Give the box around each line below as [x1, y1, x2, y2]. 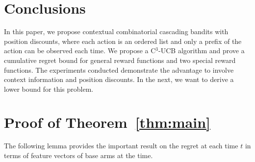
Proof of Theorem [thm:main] [4, 112, 211, 132]
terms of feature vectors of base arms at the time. [4, 150, 153, 160]
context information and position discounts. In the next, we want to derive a [4, 74, 234, 84]
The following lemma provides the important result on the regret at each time [4, 141, 238, 151]
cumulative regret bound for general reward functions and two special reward [4, 55, 236, 65]
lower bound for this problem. [4, 83, 94, 94]
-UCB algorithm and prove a [158, 45, 245, 56]
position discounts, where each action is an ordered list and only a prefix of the [4, 36, 242, 46]
